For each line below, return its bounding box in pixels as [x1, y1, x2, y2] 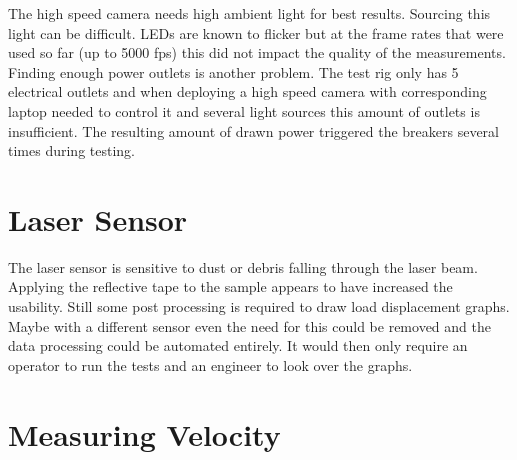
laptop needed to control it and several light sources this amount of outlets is [8, 100, 480, 121]
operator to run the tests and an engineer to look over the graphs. [8, 354, 413, 375]
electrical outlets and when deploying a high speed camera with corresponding [8, 81, 487, 102]
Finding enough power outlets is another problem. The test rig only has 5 [8, 61, 459, 82]
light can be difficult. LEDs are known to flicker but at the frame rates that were [8, 22, 504, 43]
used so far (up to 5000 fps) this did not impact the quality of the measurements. [8, 42, 506, 63]
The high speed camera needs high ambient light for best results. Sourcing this [8, 3, 491, 23]
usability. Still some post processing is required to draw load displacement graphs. [8, 296, 510, 317]
